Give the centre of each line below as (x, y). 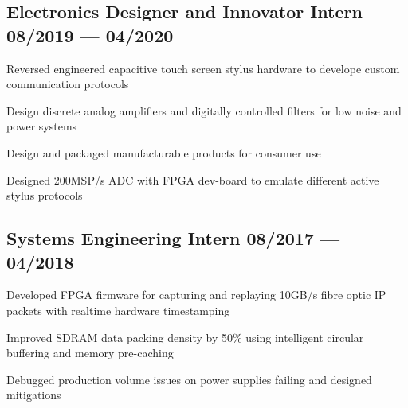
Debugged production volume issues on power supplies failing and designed (189, 379)
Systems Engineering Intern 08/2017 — (173, 238)
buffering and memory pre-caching (90, 353)
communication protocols (68, 84)
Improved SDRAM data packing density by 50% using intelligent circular (185, 337)
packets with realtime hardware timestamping (118, 310)
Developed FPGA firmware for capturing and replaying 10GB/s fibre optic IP (196, 295)
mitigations (34, 395)
